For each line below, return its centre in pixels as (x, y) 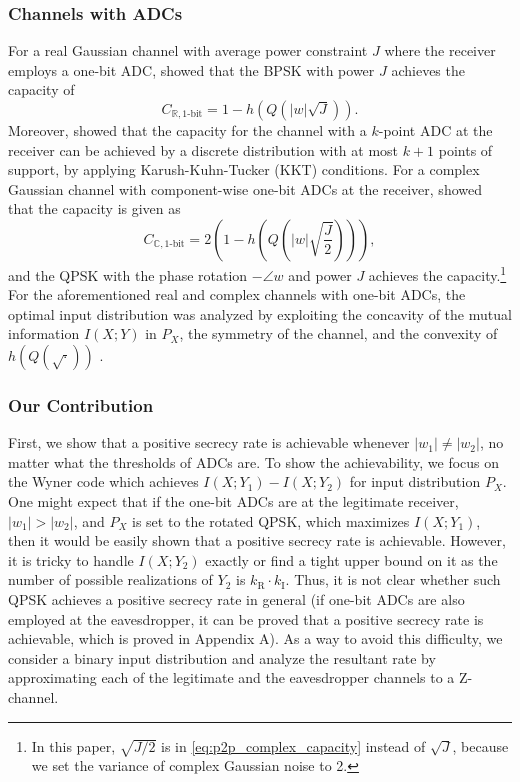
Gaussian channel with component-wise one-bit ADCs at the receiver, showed (245, 188)
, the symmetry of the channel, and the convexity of (338, 333)
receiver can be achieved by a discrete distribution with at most (203, 149)
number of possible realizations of (110, 579)
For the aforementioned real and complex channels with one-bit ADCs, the (237, 294)
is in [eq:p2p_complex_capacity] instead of (293, 745)
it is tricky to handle (71, 559)
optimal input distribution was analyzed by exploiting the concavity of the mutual (260, 313)
